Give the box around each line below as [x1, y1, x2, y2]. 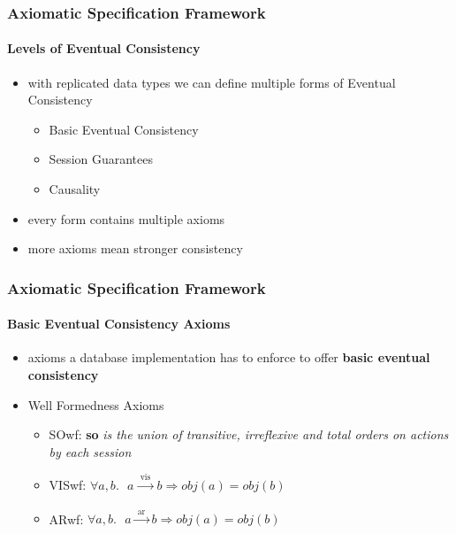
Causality [49, 180, 101, 198]
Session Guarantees [49, 150, 154, 168]
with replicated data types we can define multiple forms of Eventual [27, 73, 396, 91]
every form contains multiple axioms [27, 209, 225, 228]
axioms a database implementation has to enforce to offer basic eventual [27, 348, 430, 367]
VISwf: [49, 476, 87, 494]
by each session [49, 442, 132, 460]
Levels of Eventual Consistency [7, 39, 201, 58]
